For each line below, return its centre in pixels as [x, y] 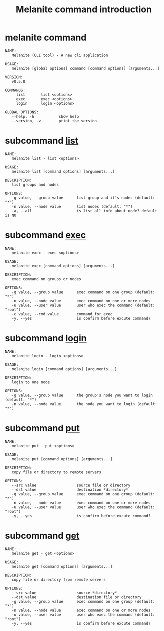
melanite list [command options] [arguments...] [63, 171]
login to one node [31, 382]
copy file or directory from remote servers [59, 580]
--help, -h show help [45, 116]
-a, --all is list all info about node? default [84, 211]
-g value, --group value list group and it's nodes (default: [83, 198]
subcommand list [42, 141]
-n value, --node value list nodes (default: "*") [72, 206]
